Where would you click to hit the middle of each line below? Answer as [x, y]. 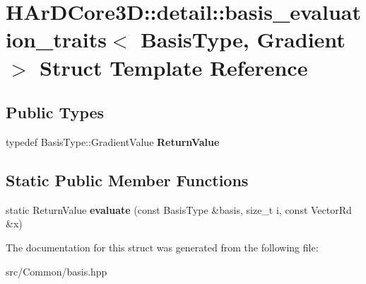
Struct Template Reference [174, 67]
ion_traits [56, 39]
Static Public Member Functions [127, 180]
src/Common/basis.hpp [57, 271]
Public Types [55, 112]
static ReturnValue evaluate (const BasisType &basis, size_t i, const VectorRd [179, 209]
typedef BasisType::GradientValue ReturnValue [113, 141]
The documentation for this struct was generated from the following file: [162, 247]
